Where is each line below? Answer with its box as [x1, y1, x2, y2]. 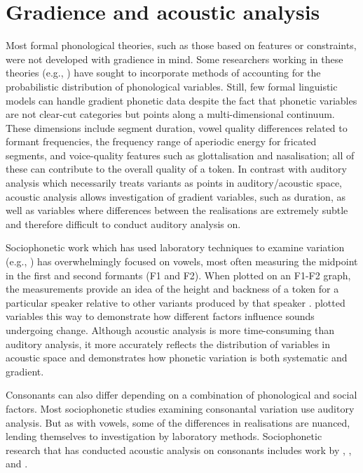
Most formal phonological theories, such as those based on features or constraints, [6, 38, 357, 53]
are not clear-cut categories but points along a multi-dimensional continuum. [6, 107, 335, 121]
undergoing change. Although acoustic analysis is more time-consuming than [6, 323, 335, 337]
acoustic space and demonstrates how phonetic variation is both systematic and [6, 350, 348, 365]
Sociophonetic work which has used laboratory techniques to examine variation [6, 240, 345, 255]
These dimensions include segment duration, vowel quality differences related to [6, 120, 348, 135]
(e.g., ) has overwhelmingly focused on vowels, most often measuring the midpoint [6, 254, 358, 269]
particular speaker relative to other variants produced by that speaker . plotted [6, 295, 345, 309]
